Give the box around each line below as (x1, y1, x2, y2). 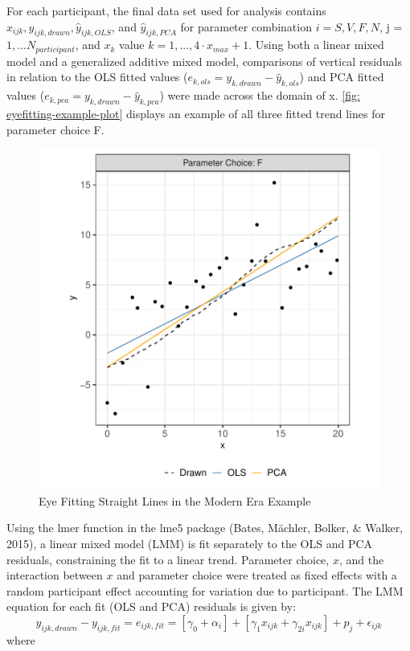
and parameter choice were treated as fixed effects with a (117, 567, 397, 583)
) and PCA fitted (299, 68, 384, 85)
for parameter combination (180, 18, 312, 35)
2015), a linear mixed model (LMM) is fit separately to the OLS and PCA (6, 535, 373, 551)
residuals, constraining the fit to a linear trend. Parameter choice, (6, 551, 330, 567)
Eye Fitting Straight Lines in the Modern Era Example (39, 492, 311, 509)
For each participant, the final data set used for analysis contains (6, 2, 326, 18)
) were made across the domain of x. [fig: (159, 87, 360, 104)
